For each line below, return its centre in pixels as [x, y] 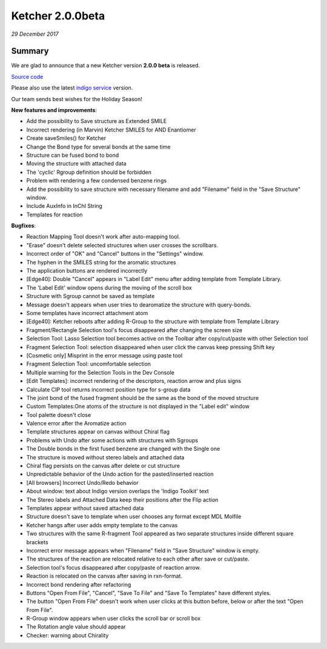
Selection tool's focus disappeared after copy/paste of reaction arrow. [114, 567]
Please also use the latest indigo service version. [72, 88]
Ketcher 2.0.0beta [58, 16]
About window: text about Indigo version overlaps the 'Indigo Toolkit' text [117, 491]
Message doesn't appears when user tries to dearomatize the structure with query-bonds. [139, 305]
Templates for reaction [54, 215]
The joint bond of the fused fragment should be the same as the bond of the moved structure [143, 398]
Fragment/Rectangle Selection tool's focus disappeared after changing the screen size [134, 330]
